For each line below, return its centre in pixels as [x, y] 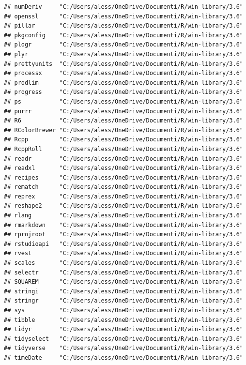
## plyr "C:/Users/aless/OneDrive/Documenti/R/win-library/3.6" [123, 54]
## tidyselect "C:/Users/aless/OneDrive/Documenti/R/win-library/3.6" [123, 339]
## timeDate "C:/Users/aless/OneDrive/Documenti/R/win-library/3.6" [123, 357]
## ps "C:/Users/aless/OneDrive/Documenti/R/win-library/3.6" [123, 101]
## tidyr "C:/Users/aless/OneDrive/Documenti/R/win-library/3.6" [123, 329]
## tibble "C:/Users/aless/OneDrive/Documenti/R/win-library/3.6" [123, 320]
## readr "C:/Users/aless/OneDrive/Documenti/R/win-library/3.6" [123, 159]
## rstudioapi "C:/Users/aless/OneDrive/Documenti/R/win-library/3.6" [123, 244]
